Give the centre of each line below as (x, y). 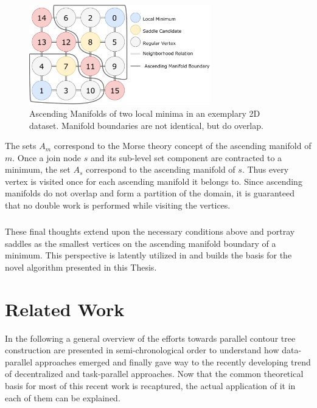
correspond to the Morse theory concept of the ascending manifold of (183, 146)
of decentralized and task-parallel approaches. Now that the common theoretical (154, 374)
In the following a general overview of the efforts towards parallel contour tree (150, 338)
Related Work (65, 309)
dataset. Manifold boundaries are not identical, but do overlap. (146, 125)
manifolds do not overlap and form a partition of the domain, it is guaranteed (150, 193)
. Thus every (265, 169)
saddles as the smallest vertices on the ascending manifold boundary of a (141, 243)
